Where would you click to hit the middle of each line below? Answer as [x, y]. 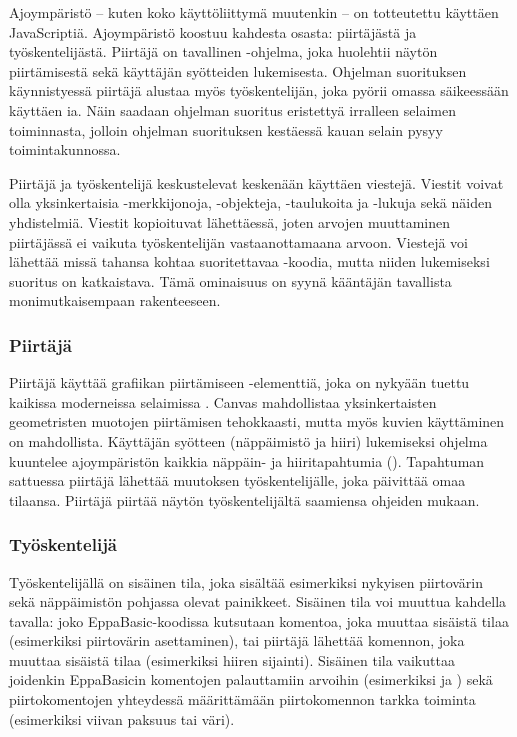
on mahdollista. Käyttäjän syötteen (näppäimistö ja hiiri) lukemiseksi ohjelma [248, 440]
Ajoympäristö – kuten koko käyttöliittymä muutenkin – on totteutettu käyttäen [254, 12]
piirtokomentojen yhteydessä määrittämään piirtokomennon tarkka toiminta [242, 699]
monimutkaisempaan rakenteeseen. [115, 300]
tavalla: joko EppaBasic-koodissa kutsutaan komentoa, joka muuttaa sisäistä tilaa [259, 620]
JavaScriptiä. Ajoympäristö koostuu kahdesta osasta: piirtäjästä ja [213, 31]
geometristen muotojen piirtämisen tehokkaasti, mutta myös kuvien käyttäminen [257, 421]
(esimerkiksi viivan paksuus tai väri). [122, 718]
